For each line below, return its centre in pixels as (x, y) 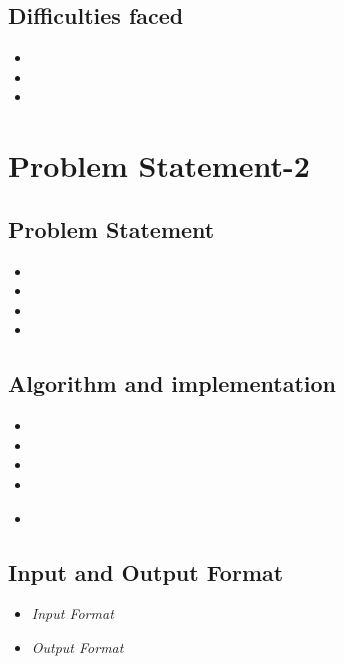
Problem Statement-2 (159, 165)
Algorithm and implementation (172, 383)
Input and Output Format (146, 571)
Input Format (72, 613)
